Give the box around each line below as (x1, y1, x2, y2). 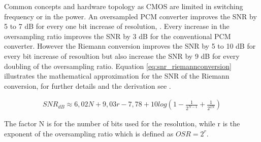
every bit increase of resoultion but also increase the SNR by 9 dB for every (4, 50, 240, 61)
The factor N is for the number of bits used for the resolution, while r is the (4, 118, 240, 129)
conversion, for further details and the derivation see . (4, 80, 171, 91)
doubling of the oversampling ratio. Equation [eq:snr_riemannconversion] (4, 60, 232, 71)
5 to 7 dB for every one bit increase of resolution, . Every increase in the (4, 21, 230, 31)
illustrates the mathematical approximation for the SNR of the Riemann (4, 70, 230, 81)
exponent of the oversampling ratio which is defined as (4, 128, 174, 138)
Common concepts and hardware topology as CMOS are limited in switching (4, 1, 243, 11)
